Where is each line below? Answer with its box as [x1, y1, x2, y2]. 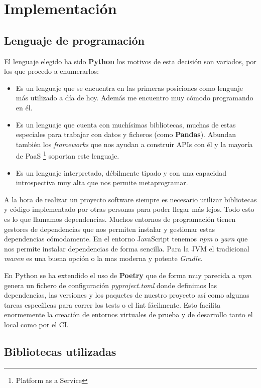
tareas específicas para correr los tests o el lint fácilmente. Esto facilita [4, 299, 221, 310]
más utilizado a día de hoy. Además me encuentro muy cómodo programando [16, 92, 253, 103]
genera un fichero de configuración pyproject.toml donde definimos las [4, 280, 217, 290]
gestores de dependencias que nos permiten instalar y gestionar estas [4, 223, 215, 234]
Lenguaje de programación [4, 32, 145, 48]
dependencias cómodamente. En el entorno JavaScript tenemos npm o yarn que [4, 233, 248, 244]
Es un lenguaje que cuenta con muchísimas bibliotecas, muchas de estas [16, 119, 236, 130]
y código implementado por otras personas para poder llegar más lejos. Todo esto [4, 204, 254, 214]
